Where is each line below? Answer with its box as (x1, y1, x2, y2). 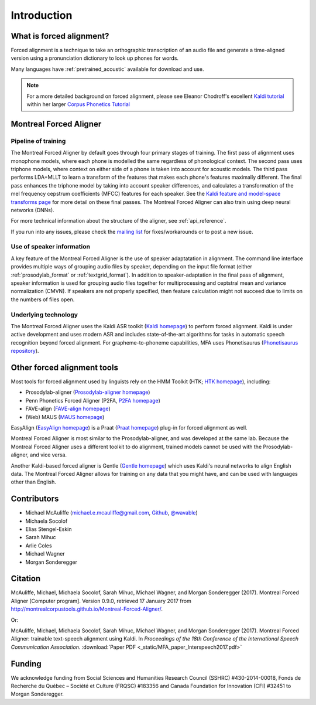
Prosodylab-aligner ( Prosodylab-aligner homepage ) (25, 389, 150, 396)
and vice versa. (30, 451, 67, 458)
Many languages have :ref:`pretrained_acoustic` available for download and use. (11, 65, 204, 73)
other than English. (11, 478, 57, 486)
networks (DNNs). (11, 206, 55, 213)
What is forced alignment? (11, 31, 109, 41)
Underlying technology (11, 311, 78, 319)
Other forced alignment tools (11, 362, 118, 372)
